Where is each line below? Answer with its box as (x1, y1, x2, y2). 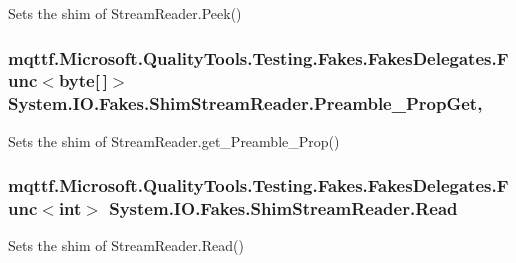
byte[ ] (58, 68, 108, 93)
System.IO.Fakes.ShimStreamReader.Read (109, 196, 458, 221)
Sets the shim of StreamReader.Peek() (8, 3, 242, 23)
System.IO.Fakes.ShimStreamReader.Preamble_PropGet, (8, 91, 483, 116)
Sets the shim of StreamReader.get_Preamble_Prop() (8, 130, 340, 151)
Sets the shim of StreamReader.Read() (8, 235, 244, 256)
